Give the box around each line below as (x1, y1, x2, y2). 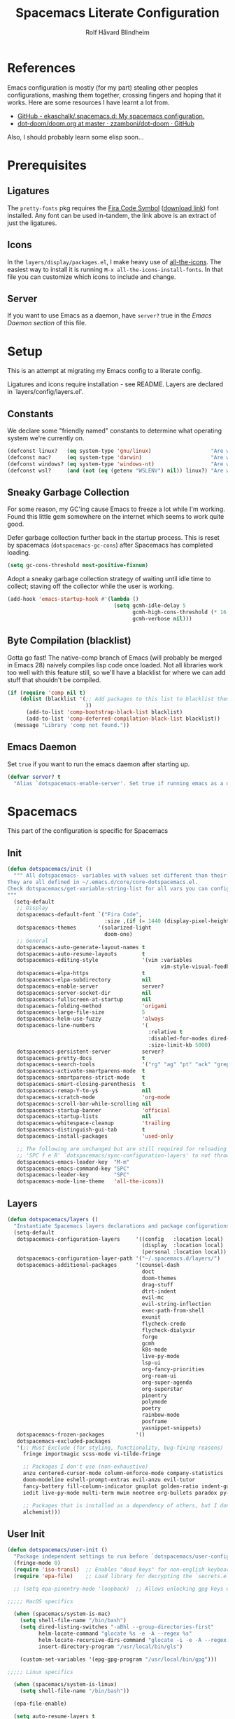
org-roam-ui (141, 1372, 177, 1379)
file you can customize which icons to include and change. (7, 272, 176, 281)
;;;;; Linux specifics (7, 1669, 73, 1676)
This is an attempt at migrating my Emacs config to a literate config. (7, 367, 202, 375)
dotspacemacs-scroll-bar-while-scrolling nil (16, 1100, 152, 1107)
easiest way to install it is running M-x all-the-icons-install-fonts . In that (7, 265, 224, 273)
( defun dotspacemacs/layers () (7, 1216, 99, 1223)
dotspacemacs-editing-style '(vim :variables (16, 957, 192, 964)
